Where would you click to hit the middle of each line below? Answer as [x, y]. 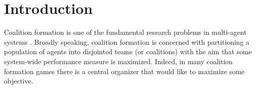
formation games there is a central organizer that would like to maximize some [124, 71]
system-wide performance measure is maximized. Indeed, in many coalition [119, 61]
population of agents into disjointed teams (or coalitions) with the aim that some [128, 51]
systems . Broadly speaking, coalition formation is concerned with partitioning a [127, 42]
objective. [19, 81]
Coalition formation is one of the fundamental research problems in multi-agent [126, 32]
